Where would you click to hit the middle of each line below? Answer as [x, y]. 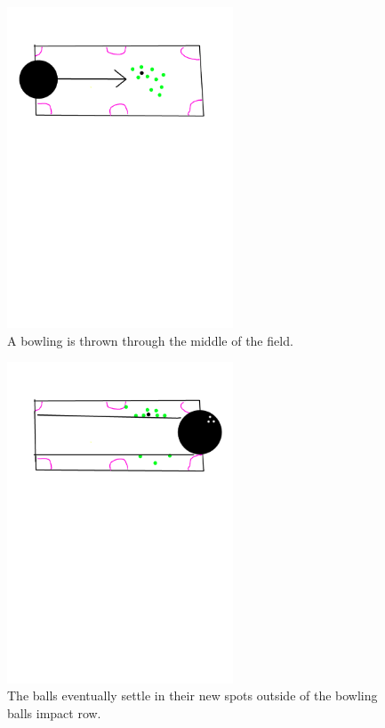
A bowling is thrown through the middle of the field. [150, 340]
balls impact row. [54, 712]
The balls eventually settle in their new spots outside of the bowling [192, 695]
